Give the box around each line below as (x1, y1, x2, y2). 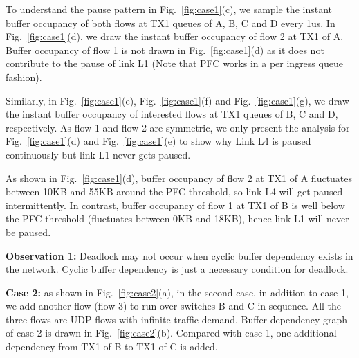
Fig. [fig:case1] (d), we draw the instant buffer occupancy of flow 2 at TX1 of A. (6, 29, 344, 44)
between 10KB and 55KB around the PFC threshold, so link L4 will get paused (6, 184, 343, 199)
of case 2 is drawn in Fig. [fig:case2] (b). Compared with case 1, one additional (6, 325, 337, 340)
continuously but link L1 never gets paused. (6, 147, 191, 161)
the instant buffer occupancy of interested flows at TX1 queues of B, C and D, (6, 107, 338, 121)
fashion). (6, 69, 42, 84)
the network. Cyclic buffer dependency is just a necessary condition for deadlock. (6, 262, 349, 276)
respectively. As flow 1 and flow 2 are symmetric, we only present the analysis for (6, 120, 350, 134)
